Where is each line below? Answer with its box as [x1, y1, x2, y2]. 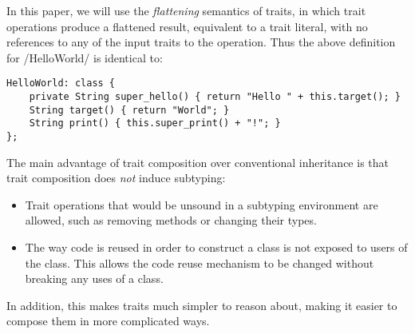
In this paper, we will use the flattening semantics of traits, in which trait [6, 2, 366, 18]
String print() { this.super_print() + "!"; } [29, 117, 281, 129]
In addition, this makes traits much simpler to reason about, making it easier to [6, 296, 397, 313]
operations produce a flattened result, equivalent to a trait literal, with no [6, 18, 368, 34]
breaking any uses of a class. [25, 270, 164, 287]
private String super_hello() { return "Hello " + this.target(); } [29, 91, 401, 103]
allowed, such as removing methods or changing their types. [25, 212, 317, 229]
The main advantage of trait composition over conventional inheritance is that [6, 153, 389, 170]
